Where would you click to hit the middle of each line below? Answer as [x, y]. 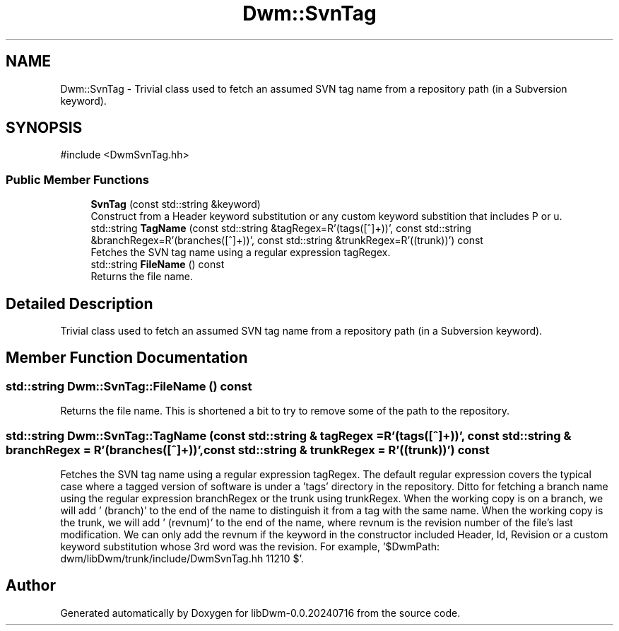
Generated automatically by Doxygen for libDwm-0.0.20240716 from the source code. [260, 613]
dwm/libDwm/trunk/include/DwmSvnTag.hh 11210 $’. [182, 558]
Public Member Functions [77, 179]
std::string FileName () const [158, 265]
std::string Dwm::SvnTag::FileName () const [129, 386]
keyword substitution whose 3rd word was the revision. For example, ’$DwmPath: [250, 546]
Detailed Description [79, 303]
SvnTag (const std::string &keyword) [176, 204]
